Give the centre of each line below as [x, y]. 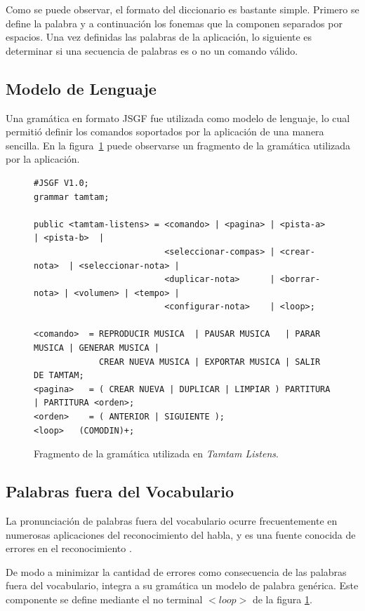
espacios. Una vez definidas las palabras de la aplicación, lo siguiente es [159, 37]
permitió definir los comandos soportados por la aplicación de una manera [165, 132]
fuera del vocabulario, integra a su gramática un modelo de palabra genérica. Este [182, 585]
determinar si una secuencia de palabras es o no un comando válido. [152, 50]
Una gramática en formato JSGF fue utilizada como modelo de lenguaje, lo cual [178, 117]
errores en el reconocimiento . [69, 548]
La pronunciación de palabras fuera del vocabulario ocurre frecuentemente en [172, 521]
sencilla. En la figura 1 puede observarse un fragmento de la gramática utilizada [178, 145]
